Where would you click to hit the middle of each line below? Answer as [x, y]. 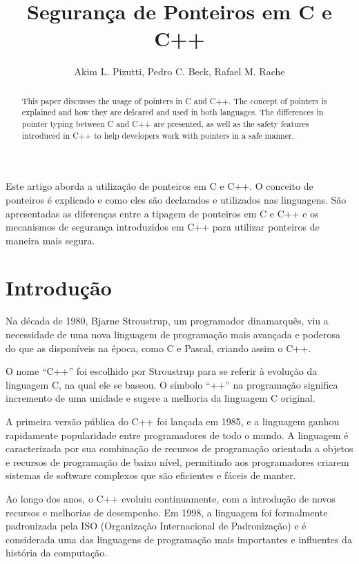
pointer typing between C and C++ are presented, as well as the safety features [165, 124]
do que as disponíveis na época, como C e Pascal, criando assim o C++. [158, 348]
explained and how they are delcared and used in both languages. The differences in [173, 112]
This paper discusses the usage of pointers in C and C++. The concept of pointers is [174, 100]
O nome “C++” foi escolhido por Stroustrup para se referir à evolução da [162, 371]
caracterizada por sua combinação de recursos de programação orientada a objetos [179, 448]
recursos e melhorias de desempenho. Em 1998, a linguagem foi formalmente [167, 512]
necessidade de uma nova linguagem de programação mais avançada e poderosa [173, 334]
